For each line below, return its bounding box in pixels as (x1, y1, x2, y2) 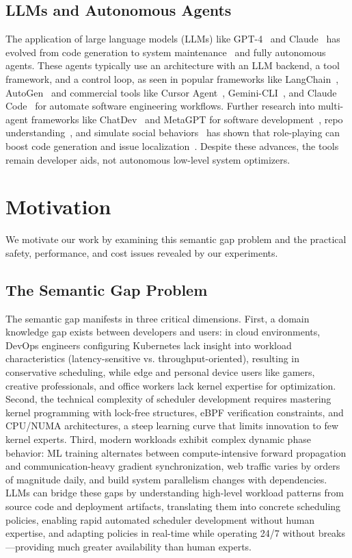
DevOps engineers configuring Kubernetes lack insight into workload (5, 338, 292, 352)
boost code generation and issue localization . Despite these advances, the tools (5, 138, 339, 153)
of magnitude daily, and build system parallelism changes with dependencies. (5, 472, 327, 486)
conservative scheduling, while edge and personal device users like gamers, (5, 365, 315, 379)
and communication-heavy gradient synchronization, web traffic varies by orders (5, 459, 340, 473)
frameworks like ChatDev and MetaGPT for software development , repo (31, 112, 343, 126)
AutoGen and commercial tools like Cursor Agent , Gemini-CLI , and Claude (5, 85, 337, 99)
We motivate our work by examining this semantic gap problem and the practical (5, 232, 347, 246)
